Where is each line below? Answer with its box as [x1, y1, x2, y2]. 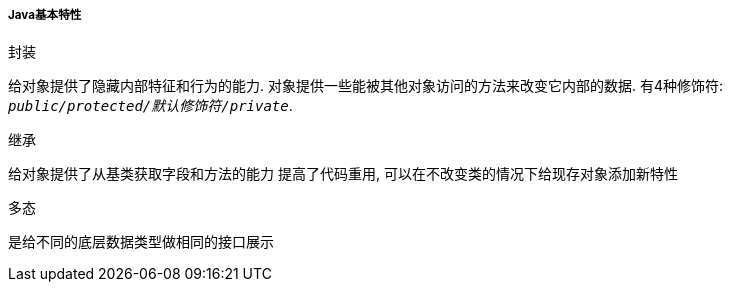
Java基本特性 [8, 8, 82, 22]
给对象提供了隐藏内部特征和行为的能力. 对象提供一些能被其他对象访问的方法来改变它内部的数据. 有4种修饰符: [8, 77, 724, 95]
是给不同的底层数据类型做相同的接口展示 [8, 233, 274, 251]
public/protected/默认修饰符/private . [8, 97, 293, 115]
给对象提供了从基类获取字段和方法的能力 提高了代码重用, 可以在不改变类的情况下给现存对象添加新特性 [8, 165, 678, 183]
